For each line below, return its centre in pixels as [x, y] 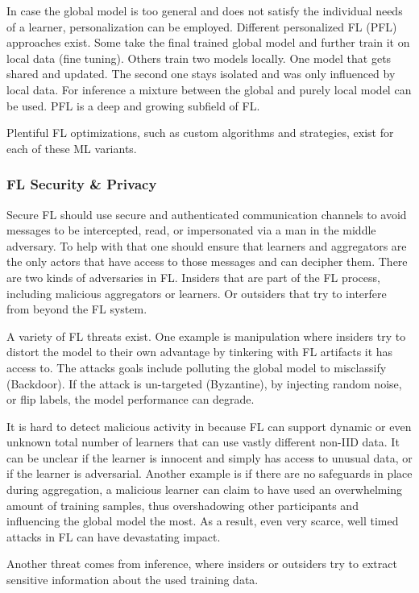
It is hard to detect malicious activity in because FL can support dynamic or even [209, 426]
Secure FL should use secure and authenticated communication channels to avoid [207, 214]
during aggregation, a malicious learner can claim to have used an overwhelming [205, 489]
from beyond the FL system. [77, 309]
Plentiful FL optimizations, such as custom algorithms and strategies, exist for [200, 133]
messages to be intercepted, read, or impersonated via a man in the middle [191, 230]
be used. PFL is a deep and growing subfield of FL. [133, 105]
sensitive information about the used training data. [133, 580]
